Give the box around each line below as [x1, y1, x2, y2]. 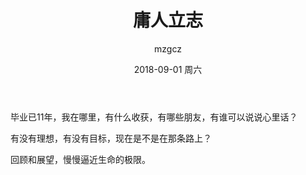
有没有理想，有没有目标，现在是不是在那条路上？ [10, 132, 212, 144]
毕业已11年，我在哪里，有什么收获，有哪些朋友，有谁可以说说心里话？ [10, 111, 298, 123]
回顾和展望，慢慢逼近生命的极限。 [10, 153, 151, 165]
